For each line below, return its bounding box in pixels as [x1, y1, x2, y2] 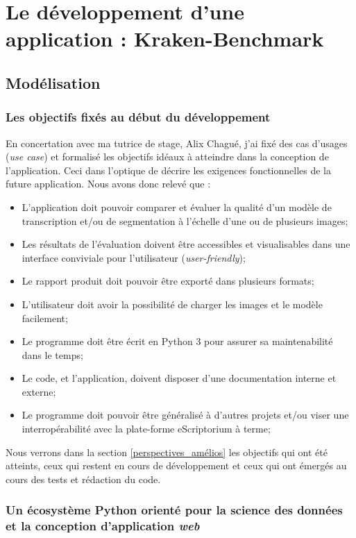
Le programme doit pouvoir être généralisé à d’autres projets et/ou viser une [22, 407, 349, 422]
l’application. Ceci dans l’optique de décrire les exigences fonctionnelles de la [6, 162, 331, 177]
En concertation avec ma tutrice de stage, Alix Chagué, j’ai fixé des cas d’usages [6, 135, 348, 150]
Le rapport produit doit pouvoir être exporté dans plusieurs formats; [22, 274, 314, 288]
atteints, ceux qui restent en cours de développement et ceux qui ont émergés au [6, 458, 347, 473]
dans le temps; [22, 347, 83, 362]
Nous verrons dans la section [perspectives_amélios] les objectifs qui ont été [6, 444, 328, 459]
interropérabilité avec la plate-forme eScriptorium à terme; [22, 421, 271, 436]
